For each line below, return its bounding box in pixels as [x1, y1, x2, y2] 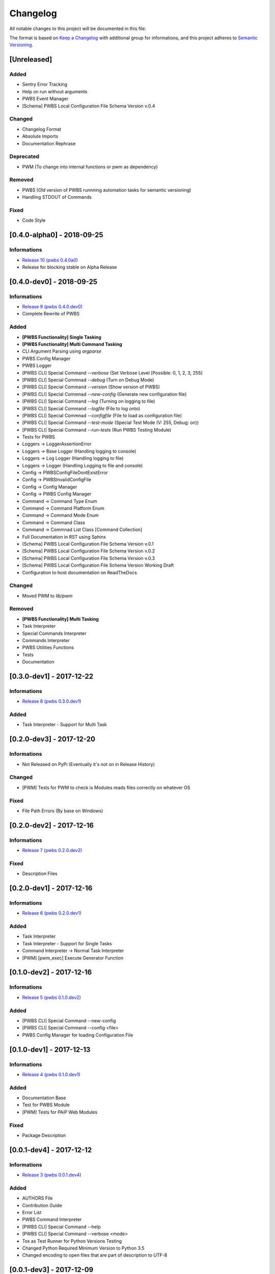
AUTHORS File [22, 1195, 53, 1201]
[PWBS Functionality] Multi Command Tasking [22, 341, 122, 348]
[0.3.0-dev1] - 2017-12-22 [9, 672, 94, 680]
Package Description [22, 1132, 66, 1138]
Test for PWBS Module [22, 1102, 70, 1108]
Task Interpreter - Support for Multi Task [22, 722, 107, 728]
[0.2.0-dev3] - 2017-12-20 [9, 735, 95, 744]
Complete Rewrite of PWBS [22, 311, 80, 317]
